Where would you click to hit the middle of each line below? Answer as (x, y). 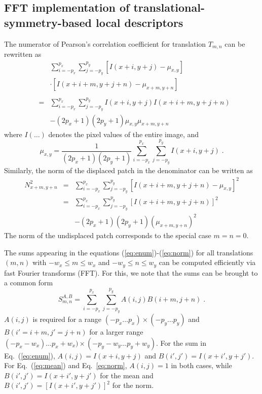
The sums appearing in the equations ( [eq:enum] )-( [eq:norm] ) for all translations (129, 252)
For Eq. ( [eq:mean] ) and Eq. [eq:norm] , (66, 365)
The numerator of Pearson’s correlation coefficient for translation (105, 43)
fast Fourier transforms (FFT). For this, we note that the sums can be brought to (131, 272)
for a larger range (116, 332)
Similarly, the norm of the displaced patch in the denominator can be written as (128, 170)
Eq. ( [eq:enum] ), (30, 355)
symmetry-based (48, 22)
